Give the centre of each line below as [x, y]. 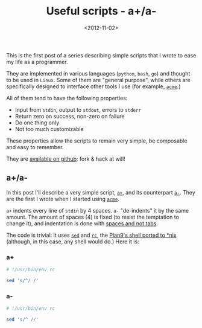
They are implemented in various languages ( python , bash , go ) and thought [98, 73]
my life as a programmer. [37, 62]
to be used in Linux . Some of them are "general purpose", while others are [99, 80]
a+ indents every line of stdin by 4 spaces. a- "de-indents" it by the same [97, 210]
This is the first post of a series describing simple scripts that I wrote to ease [101, 55]
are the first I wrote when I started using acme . [63, 199]
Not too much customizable [49, 129]
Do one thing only [37, 123]
